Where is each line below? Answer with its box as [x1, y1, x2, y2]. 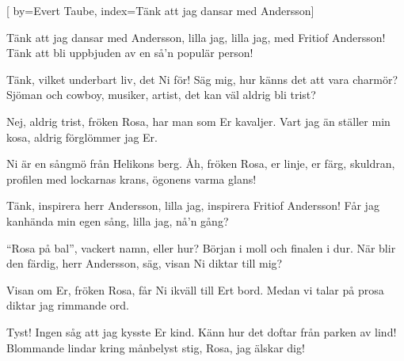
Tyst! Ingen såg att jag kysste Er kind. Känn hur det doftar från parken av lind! [6, 323, 397, 340]
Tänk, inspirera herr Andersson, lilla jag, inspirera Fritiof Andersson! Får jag [6, 197, 379, 214]
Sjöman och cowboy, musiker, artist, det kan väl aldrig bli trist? [6, 86, 316, 103]
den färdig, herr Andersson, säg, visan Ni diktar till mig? [6, 255, 283, 272]
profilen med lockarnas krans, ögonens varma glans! [6, 170, 257, 187]
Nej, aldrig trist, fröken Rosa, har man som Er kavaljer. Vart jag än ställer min [6, 112, 391, 129]
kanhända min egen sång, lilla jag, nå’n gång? [6, 212, 229, 229]
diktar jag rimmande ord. [6, 297, 129, 313]
